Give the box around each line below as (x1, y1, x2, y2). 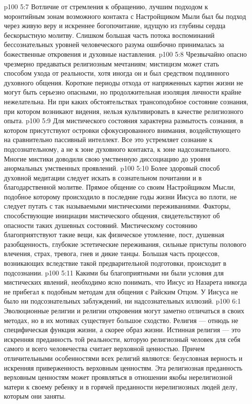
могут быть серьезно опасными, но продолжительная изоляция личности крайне (4, 87, 242, 97)
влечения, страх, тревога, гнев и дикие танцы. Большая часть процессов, (4, 248, 219, 259)
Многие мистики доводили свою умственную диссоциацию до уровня (4, 153, 211, 163)
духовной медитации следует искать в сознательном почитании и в (4, 172, 202, 182)
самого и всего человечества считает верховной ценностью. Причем (4, 343, 205, 354)
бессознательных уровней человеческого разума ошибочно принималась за (4, 39, 224, 49)
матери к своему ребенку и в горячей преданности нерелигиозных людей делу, (4, 381, 237, 391)
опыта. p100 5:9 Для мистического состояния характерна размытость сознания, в (4, 115, 243, 126)
